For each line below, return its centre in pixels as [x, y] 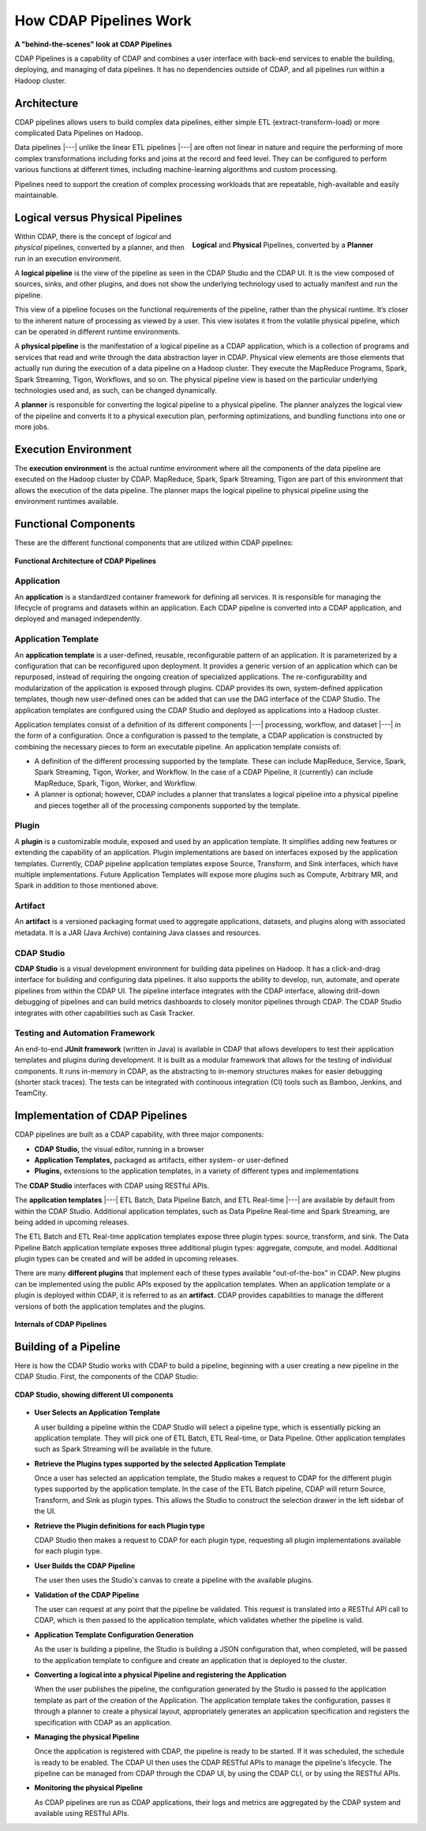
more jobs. [32, 427]
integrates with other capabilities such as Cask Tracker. [105, 1013]
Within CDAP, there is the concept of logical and [93, 236]
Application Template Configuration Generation [114, 1635]
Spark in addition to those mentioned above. [87, 886]
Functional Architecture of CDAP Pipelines [86, 561]
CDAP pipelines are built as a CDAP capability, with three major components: [139, 1134]
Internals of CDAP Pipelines [61, 1325]
